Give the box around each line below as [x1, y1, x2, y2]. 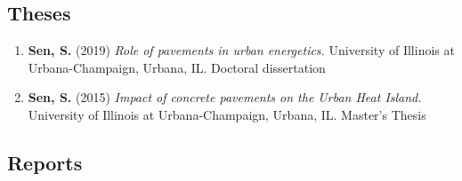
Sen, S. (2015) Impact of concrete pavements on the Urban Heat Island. [28, 88, 422, 106]
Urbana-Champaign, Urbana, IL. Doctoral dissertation [28, 58, 326, 76]
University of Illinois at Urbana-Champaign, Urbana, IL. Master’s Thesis [28, 105, 426, 123]
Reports [7, 148, 83, 176]
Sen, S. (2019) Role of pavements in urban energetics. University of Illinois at [28, 41, 455, 59]
